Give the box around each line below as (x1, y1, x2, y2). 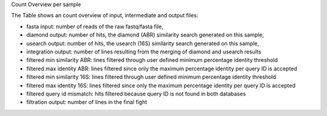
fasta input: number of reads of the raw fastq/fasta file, (26, 23, 163, 30)
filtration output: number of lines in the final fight (26, 99, 148, 106)
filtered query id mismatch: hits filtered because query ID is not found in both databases (26, 90, 246, 97)
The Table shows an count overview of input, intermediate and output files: (11, 12, 199, 19)
